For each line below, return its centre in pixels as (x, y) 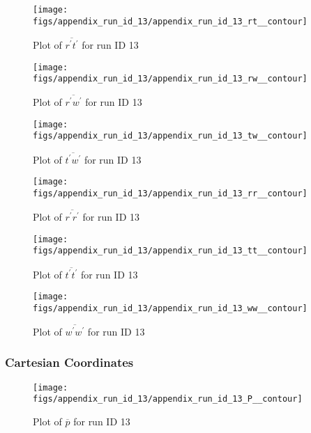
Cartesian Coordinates (69, 362)
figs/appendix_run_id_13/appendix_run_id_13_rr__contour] (170, 194)
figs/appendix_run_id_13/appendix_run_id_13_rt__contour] (170, 21)
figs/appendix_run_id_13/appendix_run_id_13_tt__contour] (170, 251)
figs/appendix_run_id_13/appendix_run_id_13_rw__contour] (170, 79)
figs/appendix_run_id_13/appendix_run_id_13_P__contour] (168, 399)
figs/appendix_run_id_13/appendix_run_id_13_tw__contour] (170, 136)
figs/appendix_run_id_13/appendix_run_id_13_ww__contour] (170, 308)
